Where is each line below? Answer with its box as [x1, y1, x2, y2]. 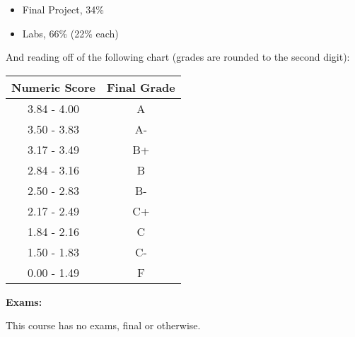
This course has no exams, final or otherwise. [6, 318, 201, 333]
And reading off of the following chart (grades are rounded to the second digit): [6, 49, 350, 64]
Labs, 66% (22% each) [22, 25, 119, 40]
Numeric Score [11, 78, 95, 95]
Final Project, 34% [22, 2, 104, 16]
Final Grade [107, 78, 175, 95]
